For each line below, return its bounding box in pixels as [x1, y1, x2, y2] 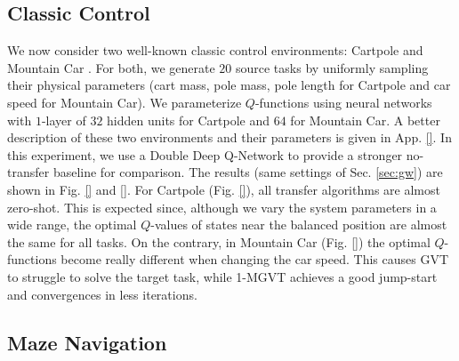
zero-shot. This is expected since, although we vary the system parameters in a [7, 197, 437, 216]
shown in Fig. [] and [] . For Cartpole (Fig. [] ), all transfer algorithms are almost [7, 180, 440, 198]
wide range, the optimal [7, 215, 137, 234]
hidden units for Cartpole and [107, 110, 270, 129]
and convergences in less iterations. [7, 285, 197, 303]
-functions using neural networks [254, 92, 432, 111]
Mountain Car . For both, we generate [7, 58, 215, 76]
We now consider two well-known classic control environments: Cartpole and [7, 41, 423, 60]
